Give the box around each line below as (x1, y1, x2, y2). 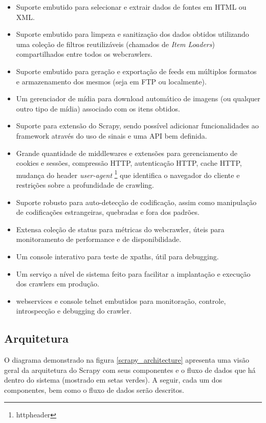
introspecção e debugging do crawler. (16, 305, 132, 316)
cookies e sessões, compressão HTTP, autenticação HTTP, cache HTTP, (16, 158, 242, 168)
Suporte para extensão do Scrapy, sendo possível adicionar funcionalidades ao (16, 120, 259, 131)
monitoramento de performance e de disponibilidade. (16, 234, 182, 244)
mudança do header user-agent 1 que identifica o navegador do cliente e (16, 168, 240, 180)
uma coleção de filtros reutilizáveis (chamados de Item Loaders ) (16, 38, 215, 49)
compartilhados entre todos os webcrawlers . (16, 49, 152, 59)
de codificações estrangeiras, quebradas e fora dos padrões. (16, 207, 199, 217)
